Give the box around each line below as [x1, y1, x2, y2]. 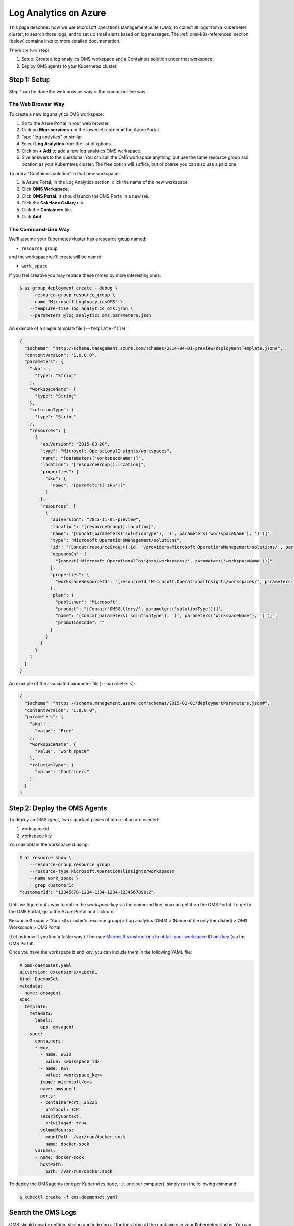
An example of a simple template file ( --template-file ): [9, 325, 127, 331]
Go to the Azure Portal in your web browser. [21, 120, 110, 126]
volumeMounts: [40, 1127, 74, 1133]
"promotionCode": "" [55, 620, 105, 625]
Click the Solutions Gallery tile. [21, 200, 85, 206]
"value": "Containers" [35, 769, 90, 775]
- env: [35, 1045, 51, 1050]
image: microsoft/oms [40, 1079, 92, 1085]
